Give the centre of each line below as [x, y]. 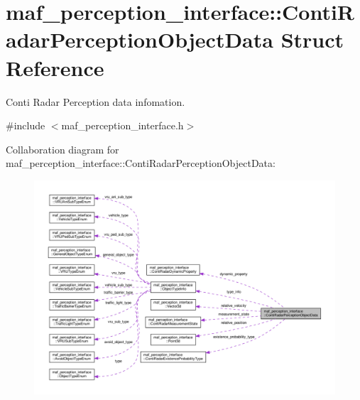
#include [26, 125]
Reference [55, 67]
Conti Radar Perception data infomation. [96, 101]
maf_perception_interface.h [122, 125]
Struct [312, 39]
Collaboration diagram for [62, 149]
